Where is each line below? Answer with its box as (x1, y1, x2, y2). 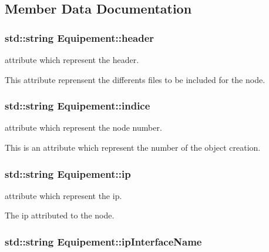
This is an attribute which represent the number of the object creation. (5, 141, 261, 153)
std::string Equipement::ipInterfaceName (5, 234, 202, 248)
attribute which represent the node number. (5, 121, 162, 134)
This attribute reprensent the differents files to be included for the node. (5, 73, 265, 85)
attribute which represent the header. (5, 54, 139, 65)
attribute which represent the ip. (5, 189, 122, 201)
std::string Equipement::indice (5, 98, 150, 113)
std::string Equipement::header (5, 30, 154, 45)
